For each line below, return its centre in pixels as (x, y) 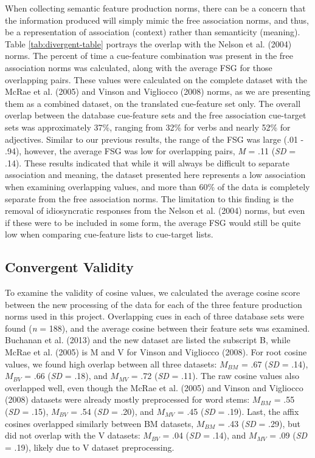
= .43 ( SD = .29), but (259, 423)
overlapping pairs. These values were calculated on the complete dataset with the (156, 79)
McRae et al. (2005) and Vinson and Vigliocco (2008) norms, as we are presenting (158, 91)
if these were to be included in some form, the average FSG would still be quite (153, 222)
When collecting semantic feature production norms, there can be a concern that (155, 8)
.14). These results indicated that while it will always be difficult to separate (147, 162)
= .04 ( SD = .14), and (204, 435)
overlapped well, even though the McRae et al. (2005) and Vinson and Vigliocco (154, 387)
